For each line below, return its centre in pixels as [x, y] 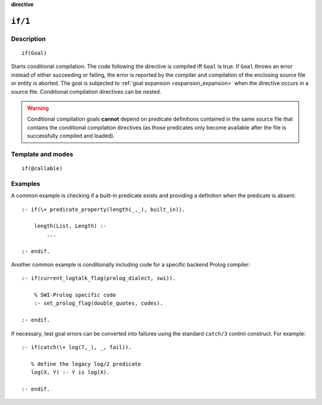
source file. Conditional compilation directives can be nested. [86, 91]
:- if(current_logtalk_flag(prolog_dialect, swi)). [99, 278]
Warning [38, 108]
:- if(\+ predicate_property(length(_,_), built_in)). [103, 209]
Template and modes [42, 154]
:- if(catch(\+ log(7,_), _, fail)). [77, 347]
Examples [26, 183]
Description [28, 39]
